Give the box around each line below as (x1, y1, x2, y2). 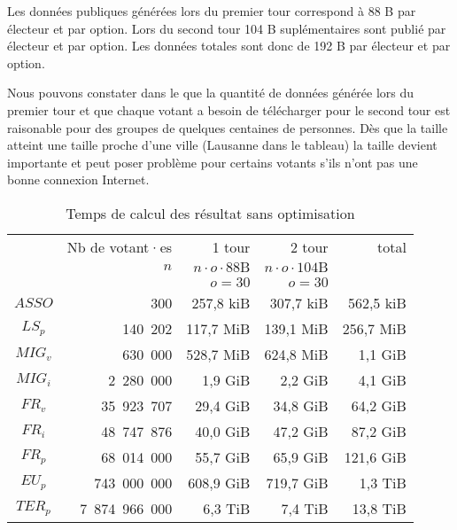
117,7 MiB (186, 317, 251, 339)
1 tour (212, 236, 251, 257)
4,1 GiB (358, 369, 407, 390)
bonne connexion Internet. (7, 170, 150, 189)
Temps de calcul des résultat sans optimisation (66, 202, 355, 223)
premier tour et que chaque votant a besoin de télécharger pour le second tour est (7, 100, 451, 119)
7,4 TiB (281, 497, 329, 518)
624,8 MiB (264, 343, 329, 364)
